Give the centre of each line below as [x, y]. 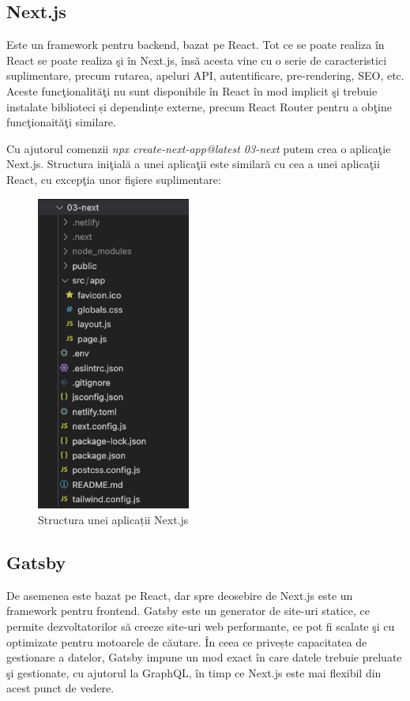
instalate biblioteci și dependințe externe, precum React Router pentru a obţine [199, 106]
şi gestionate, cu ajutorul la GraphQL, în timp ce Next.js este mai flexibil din [194, 672]
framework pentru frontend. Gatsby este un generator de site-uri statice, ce [188, 611]
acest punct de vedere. [60, 688]
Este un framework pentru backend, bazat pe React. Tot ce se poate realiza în [196, 45]
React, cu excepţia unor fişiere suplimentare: [114, 179]
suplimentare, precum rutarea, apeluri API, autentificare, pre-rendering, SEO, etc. [205, 75]
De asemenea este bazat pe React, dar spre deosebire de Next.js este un [180, 595]
